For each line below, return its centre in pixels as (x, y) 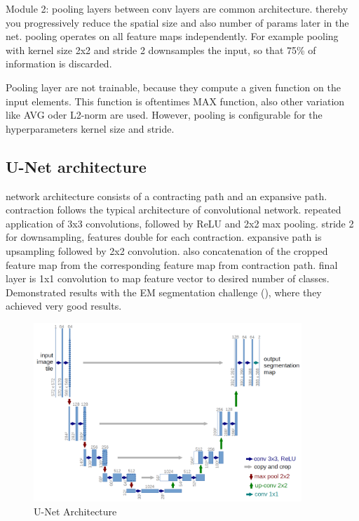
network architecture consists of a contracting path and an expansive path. (167, 196)
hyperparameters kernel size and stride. (90, 128)
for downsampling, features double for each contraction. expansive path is (164, 237)
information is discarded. (59, 64)
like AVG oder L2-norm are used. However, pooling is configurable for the (164, 115)
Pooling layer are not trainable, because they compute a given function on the (173, 87)
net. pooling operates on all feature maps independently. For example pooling (172, 36)
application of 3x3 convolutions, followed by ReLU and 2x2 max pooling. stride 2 (180, 223)
